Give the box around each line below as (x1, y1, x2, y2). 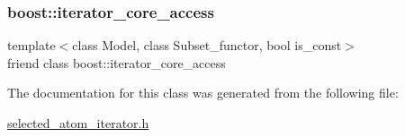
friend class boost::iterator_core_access (7, 53, 226, 72)
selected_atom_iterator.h (7, 114, 149, 132)
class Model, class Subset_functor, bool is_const (72, 36, 342, 55)
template (7, 36, 56, 55)
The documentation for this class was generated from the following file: (7, 83, 399, 102)
